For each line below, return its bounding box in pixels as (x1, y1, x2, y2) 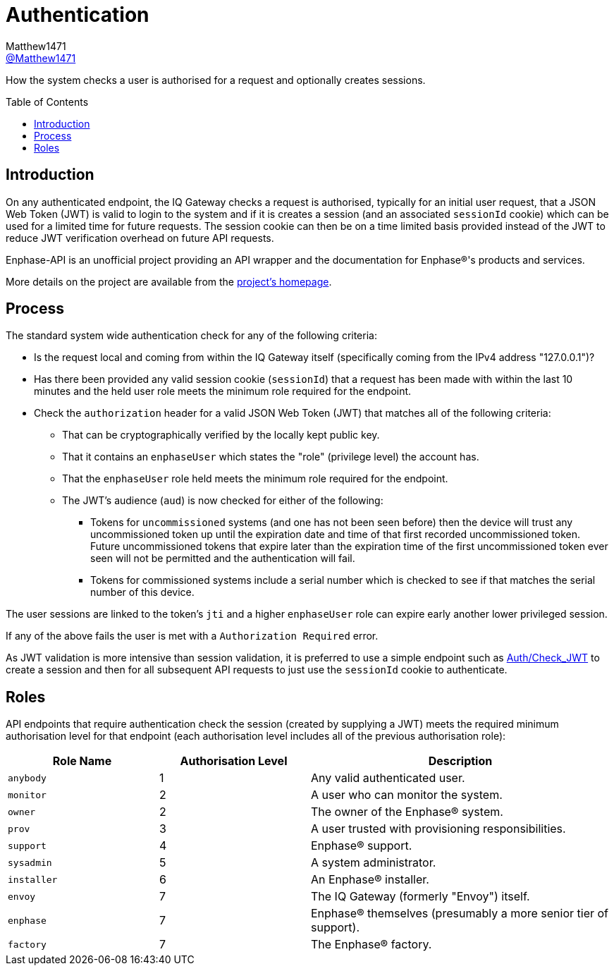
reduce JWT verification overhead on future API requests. (6, 231, 274, 244)
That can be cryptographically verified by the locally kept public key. (62, 429, 380, 441)
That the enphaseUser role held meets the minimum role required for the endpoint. (62, 472, 448, 485)
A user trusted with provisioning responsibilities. (311, 822, 566, 836)
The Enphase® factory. (311, 937, 432, 952)
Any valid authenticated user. (311, 771, 465, 786)
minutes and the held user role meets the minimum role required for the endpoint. (34, 385, 412, 398)
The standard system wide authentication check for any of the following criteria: (6, 329, 377, 342)
